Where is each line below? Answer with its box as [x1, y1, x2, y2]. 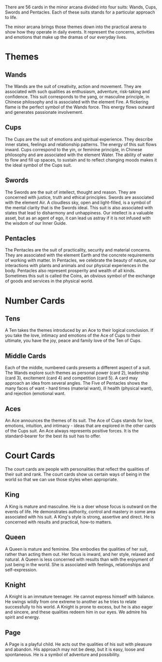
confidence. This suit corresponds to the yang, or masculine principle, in [5, 94, 150, 99]
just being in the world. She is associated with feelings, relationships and [5, 561, 150, 567]
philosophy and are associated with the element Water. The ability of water [5, 152, 154, 158]
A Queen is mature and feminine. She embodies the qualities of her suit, [5, 546, 148, 552]
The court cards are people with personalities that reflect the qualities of [5, 466, 149, 472]
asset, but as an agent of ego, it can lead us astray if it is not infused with [5, 215, 151, 221]
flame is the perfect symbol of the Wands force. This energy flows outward [5, 104, 155, 110]
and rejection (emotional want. [5, 391, 66, 396]
